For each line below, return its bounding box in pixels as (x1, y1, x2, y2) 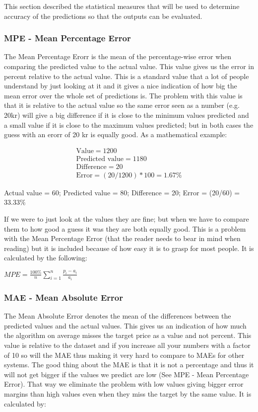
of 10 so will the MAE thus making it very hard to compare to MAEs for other (4, 349, 245, 360)
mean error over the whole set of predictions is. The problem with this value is (4, 90, 243, 100)
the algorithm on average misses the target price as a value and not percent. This (4, 330, 252, 340)
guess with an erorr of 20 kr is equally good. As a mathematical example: (4, 129, 227, 140)
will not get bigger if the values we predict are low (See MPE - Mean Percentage (4, 369, 249, 379)
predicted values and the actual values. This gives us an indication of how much (4, 320, 247, 330)
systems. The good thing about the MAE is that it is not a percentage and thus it (4, 359, 254, 370)
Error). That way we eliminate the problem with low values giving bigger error (4, 379, 244, 389)
